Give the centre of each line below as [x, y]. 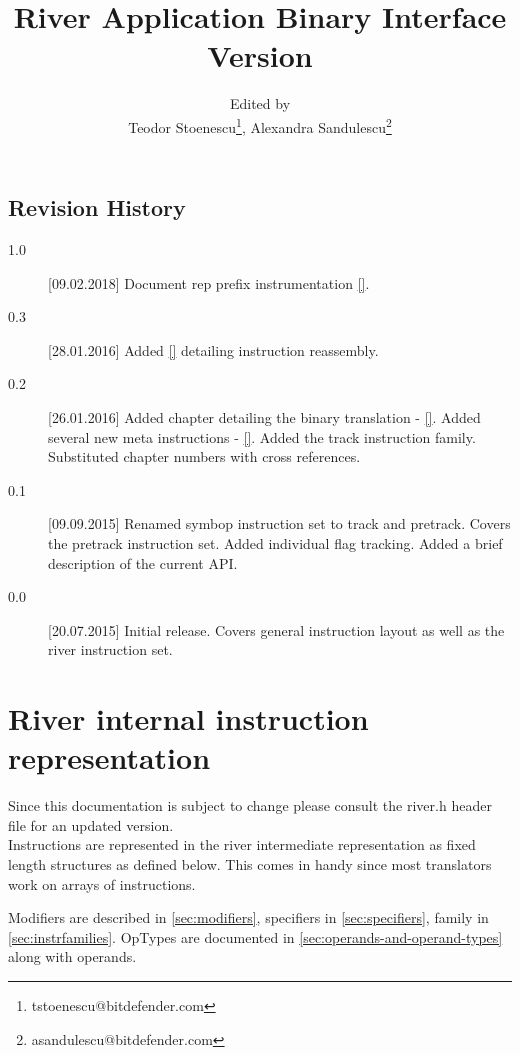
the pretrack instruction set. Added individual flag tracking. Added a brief [275, 542]
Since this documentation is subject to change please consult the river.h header [250, 805]
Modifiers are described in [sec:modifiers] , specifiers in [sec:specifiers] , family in [248, 917]
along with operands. [72, 956]
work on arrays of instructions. [102, 883]
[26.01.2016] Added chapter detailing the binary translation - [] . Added [264, 416]
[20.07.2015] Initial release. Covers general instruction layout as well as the [276, 629]
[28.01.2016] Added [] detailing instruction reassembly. [213, 349]
